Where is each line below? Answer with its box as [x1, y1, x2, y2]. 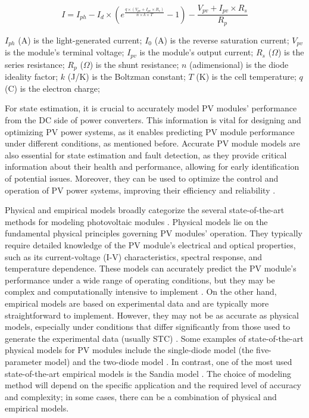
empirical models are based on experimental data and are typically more [5, 297, 269, 309]
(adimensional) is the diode [189, 58, 289, 70]
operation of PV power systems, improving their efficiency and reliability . [5, 183, 276, 196]
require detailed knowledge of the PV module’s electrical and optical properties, [5, 239, 296, 251]
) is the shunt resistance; [89, 58, 179, 70]
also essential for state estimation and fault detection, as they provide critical [5, 148, 287, 161]
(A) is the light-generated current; [18, 33, 142, 46]
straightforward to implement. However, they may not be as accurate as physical [5, 308, 299, 321]
